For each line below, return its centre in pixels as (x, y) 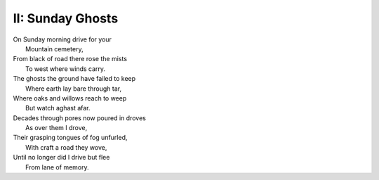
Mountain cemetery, (54, 49)
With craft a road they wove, (66, 147)
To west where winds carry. (65, 69)
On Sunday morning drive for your (62, 39)
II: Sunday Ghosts (66, 18)
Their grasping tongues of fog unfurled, (70, 138)
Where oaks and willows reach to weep (70, 98)
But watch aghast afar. (58, 108)
